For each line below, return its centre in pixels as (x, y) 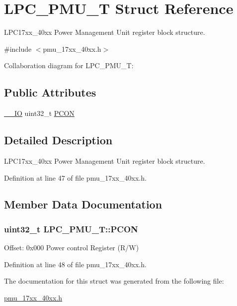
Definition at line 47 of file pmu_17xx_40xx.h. (75, 177)
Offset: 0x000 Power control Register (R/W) (72, 248)
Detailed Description (58, 140)
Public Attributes (50, 92)
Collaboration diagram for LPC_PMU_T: (69, 65)
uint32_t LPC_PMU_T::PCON (71, 229)
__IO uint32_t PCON (39, 113)
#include (18, 49)
